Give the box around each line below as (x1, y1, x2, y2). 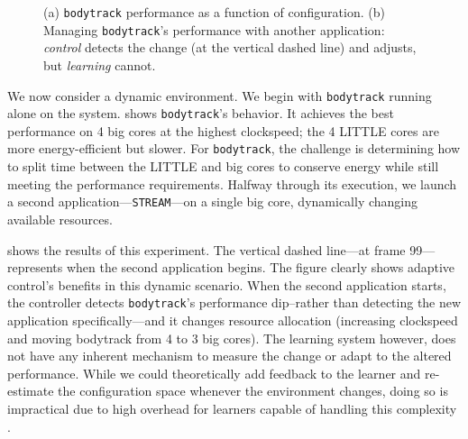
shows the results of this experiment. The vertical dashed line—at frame (7, 240, 406, 259)
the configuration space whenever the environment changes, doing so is (58, 381, 448, 400)
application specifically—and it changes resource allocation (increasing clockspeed (7, 310, 458, 329)
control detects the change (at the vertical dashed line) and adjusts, (43, 38, 417, 57)
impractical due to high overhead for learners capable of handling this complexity (7, 398, 457, 417)
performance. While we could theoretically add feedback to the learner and (7, 363, 421, 382)
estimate (7, 381, 54, 400)
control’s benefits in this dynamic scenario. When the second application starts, (7, 275, 446, 294)
